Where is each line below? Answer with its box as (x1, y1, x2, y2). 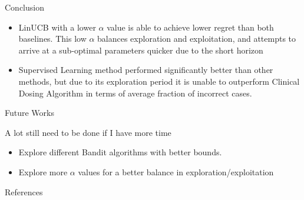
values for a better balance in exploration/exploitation (78, 165, 274, 178)
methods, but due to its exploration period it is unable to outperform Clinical (18, 75, 300, 87)
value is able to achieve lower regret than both (107, 21, 274, 33)
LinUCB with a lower (18, 21, 96, 33)
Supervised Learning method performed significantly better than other (18, 64, 273, 76)
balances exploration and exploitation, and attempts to (97, 32, 296, 45)
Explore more (18, 165, 68, 178)
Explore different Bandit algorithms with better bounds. (18, 146, 222, 158)
